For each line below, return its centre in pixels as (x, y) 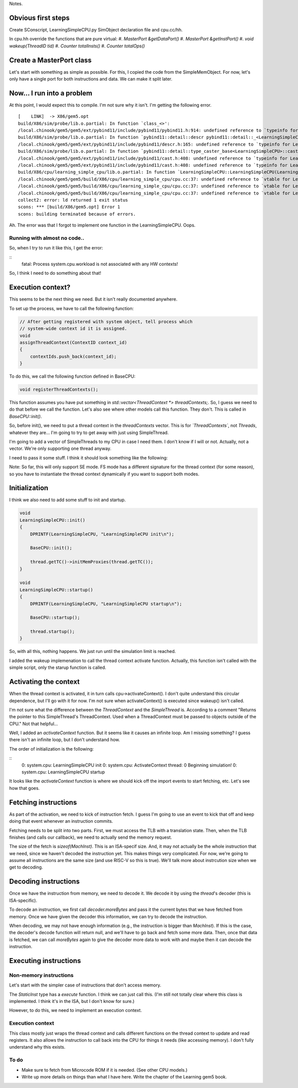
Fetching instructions (43, 802)
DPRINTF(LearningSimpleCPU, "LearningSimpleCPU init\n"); (102, 534)
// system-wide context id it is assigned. (74, 329)
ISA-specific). (23, 900)
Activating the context (44, 682)
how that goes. (24, 788)
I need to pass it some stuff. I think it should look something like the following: (89, 457)
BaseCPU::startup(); (55, 618)
